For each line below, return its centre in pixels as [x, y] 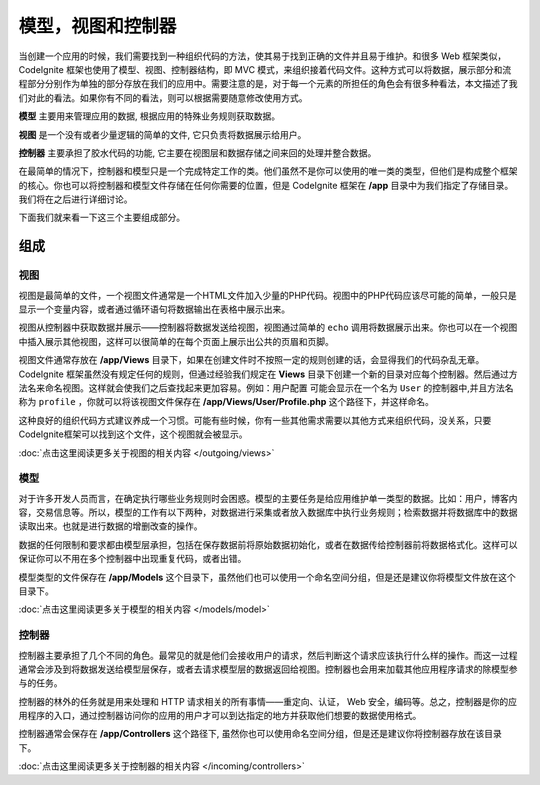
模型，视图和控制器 [97, 26]
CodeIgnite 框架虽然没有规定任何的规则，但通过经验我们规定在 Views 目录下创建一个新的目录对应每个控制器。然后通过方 [268, 374]
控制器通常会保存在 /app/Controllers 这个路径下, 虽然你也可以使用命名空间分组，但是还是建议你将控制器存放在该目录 [260, 734]
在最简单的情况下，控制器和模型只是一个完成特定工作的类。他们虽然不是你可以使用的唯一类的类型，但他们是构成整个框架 [268, 171]
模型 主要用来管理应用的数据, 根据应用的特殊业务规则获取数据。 [149, 116]
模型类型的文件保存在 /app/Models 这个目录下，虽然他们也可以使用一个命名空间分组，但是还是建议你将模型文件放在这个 [267, 577]
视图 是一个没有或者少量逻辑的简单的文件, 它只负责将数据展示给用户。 [162, 134]
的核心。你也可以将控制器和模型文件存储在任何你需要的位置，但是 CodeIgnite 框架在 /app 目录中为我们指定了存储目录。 [266, 185]
